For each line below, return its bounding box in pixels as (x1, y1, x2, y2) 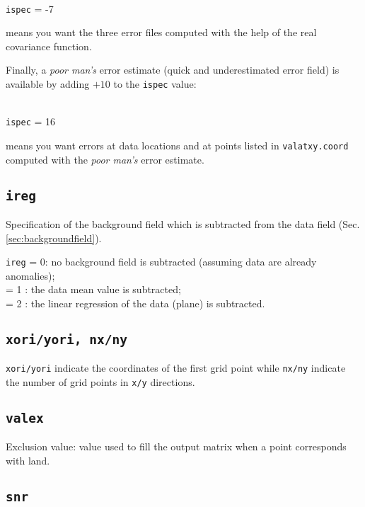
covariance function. (6, 38, 92, 53)
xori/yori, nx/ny (6, 331, 127, 347)
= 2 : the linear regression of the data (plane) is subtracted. (6, 296, 265, 310)
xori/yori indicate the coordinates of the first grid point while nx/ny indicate (6, 360, 346, 375)
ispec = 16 (6, 114, 56, 129)
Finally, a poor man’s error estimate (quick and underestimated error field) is (6, 62, 340, 77)
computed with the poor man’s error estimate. (6, 152, 204, 166)
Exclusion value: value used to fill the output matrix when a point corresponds (6, 439, 347, 454)
